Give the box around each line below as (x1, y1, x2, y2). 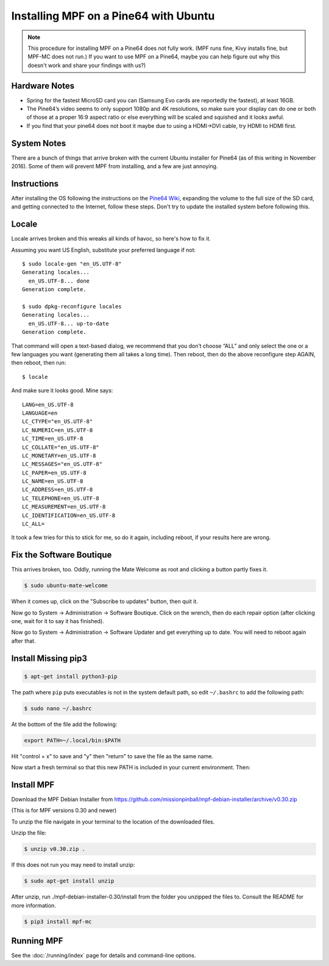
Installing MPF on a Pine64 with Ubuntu (11, 9, 215, 23)
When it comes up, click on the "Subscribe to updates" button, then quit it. (11, 598, 198, 605)
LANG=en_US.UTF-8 (22, 401, 74, 408)
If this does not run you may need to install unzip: (11, 861, 135, 869)
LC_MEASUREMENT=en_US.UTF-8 (22, 503, 106, 510)
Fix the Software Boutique (11, 550, 112, 560)
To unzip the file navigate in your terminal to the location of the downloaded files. (11, 818, 215, 825)
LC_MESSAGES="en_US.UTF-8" (22, 460, 103, 468)
